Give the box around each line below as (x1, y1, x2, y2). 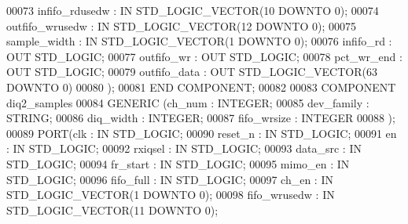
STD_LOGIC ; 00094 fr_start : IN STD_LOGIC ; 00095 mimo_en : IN (6, 155, 350, 172)
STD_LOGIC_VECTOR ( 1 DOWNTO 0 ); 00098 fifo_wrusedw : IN (6, 186, 335, 203)
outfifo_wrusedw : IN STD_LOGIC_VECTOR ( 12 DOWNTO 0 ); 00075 (6, 17, 356, 34)
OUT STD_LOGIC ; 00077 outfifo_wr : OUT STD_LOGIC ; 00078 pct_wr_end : (6, 48, 402, 64)
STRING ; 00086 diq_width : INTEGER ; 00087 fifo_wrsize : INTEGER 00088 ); (6, 110, 395, 126)
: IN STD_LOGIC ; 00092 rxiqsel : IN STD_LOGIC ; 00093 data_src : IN (6, 140, 362, 157)
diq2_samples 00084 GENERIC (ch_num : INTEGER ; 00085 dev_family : (6, 94, 369, 110)
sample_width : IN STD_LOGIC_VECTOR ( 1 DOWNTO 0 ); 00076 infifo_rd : (6, 33, 392, 49)
